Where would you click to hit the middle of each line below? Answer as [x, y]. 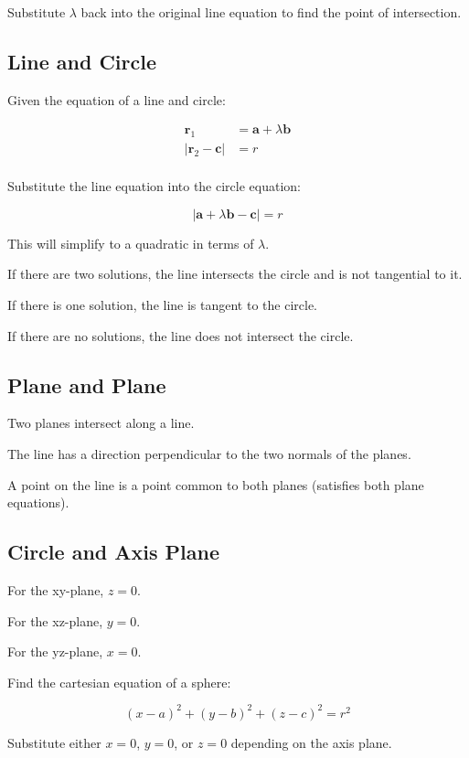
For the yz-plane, [55, 651]
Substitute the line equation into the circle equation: [154, 186]
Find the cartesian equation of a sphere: [119, 682]
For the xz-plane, [55, 620]
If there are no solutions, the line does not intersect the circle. [181, 335]
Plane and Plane [87, 384]
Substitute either [54, 742]
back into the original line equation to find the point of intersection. [271, 12]
